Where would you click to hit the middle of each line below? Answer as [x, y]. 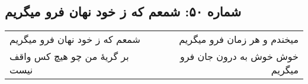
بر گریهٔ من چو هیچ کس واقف [69, 56]
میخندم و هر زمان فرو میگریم [239, 39]
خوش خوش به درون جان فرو [239, 56]
